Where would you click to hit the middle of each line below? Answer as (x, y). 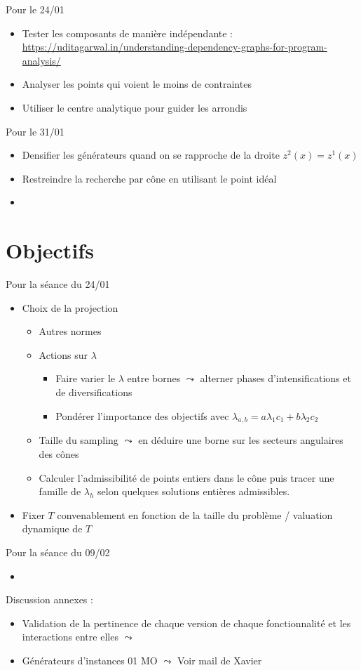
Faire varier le (86, 378)
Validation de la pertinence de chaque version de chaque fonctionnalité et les (186, 623)
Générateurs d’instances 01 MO (90, 660)
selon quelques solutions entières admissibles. (194, 491)
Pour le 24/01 (35, 9)
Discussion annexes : (49, 599)
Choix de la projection (70, 307)
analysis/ (41, 60)
